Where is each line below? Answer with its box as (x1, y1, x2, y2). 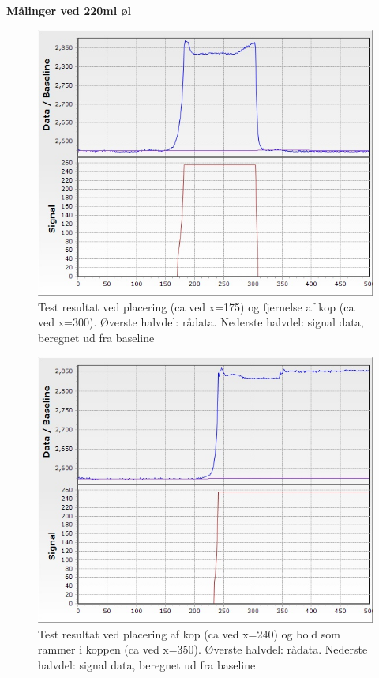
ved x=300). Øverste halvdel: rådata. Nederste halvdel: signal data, (38, 314, 364, 330)
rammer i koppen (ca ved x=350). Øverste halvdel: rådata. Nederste (38, 641, 368, 657)
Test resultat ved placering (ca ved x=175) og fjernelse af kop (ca (38, 298, 355, 315)
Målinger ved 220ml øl (6, 2, 132, 18)
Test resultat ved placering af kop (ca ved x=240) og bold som (38, 625, 340, 642)
